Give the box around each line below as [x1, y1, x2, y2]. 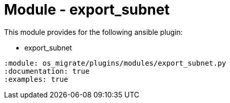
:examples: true [4, 75, 68, 83]
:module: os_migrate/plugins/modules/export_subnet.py [4, 59, 226, 67]
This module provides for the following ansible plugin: [4, 27, 183, 36]
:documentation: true [4, 67, 90, 75]
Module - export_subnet [4, 1, 170, 18]
